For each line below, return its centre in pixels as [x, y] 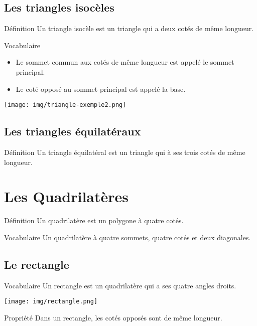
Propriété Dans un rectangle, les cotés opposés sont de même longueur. [113, 317]
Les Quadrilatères [66, 196]
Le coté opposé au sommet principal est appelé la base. [101, 89]
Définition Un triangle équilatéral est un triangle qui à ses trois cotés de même [125, 152]
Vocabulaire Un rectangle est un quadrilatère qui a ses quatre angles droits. [120, 285]
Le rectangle [37, 264]
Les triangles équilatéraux [73, 131]
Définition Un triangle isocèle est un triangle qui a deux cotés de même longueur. [129, 28]
